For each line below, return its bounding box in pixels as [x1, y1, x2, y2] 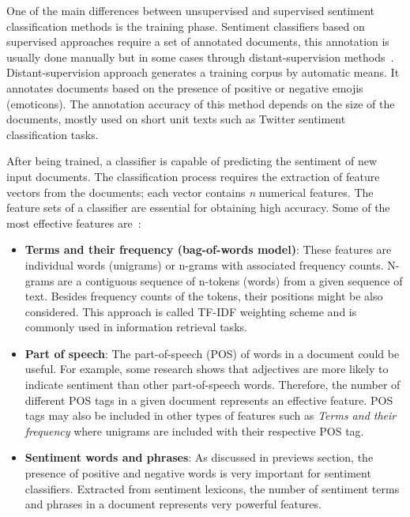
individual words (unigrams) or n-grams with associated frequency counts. [24, 256, 384, 273]
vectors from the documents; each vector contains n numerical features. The [6, 183, 374, 200]
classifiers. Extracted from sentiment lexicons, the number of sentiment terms [24, 480, 400, 496]
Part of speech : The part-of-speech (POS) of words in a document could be [24, 345, 400, 361]
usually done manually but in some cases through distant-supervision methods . [6, 48, 394, 65]
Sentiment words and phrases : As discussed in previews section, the [24, 449, 374, 466]
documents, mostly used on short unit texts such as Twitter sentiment [6, 111, 346, 127]
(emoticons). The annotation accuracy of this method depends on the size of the [6, 95, 395, 111]
